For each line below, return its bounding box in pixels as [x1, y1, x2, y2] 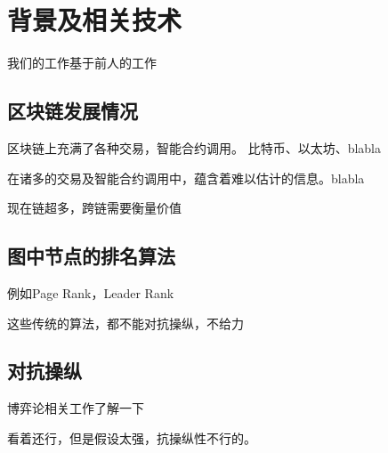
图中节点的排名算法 [7, 242, 175, 270]
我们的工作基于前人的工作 [7, 53, 157, 72]
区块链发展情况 [7, 97, 138, 125]
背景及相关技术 [7, 2, 182, 38]
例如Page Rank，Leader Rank [7, 283, 174, 302]
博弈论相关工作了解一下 [7, 399, 144, 417]
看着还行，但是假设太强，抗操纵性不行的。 [7, 428, 256, 447]
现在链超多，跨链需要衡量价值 [7, 198, 182, 217]
